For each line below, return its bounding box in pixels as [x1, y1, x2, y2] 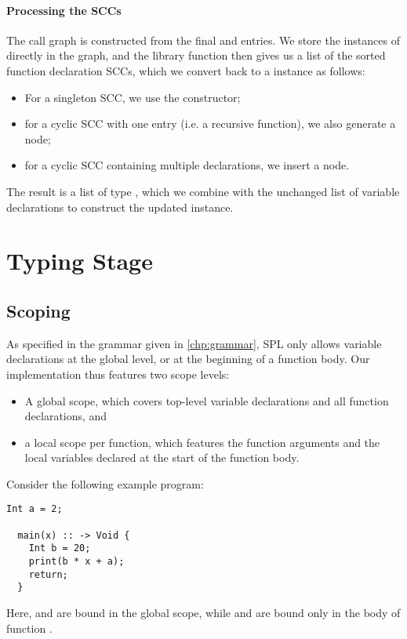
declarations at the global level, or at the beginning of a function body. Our [6, 350, 370, 367]
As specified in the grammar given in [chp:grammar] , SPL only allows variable [6, 335, 382, 351]
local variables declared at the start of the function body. [24, 449, 300, 466]
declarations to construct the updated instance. [6, 198, 234, 215]
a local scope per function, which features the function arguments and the [24, 434, 380, 450]
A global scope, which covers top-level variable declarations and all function [24, 392, 389, 408]
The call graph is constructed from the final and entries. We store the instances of [6, 31, 400, 48]
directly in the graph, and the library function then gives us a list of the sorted [6, 47, 386, 64]
